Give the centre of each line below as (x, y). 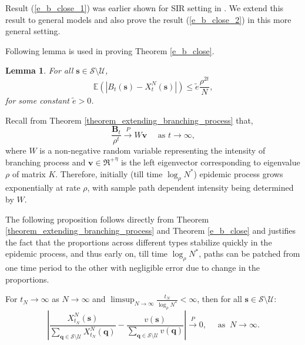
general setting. (33, 31)
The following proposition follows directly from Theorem (107, 219)
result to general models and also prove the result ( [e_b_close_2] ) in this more (148, 19)
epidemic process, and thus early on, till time (87, 253)
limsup (123, 300)
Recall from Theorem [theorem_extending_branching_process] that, (129, 120)
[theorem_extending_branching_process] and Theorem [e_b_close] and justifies (151, 230)
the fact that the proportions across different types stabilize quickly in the (139, 242)
